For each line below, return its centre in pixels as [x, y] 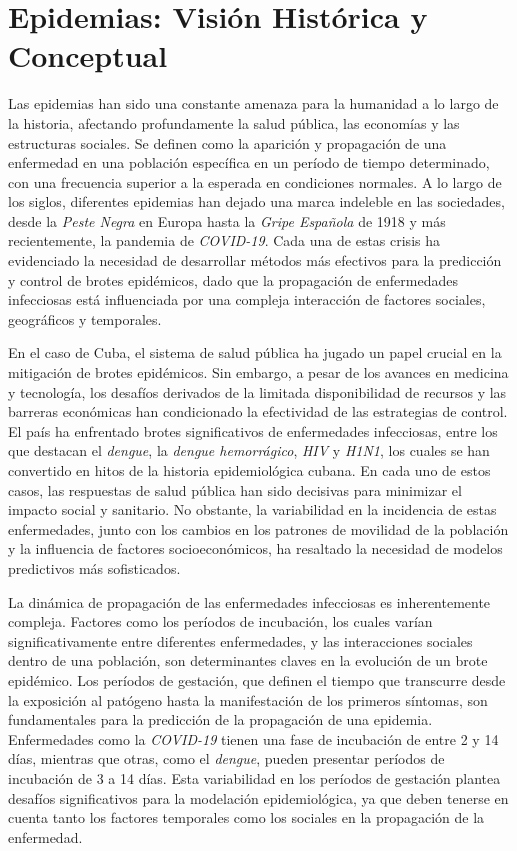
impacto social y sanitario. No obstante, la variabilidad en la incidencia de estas [252, 509]
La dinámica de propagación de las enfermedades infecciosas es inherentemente [249, 601]
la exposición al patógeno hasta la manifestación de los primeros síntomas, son [248, 699]
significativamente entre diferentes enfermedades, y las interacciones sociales [240, 640]
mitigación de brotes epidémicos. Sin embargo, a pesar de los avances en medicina [258, 372]
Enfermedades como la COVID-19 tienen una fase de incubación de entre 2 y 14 [253, 738]
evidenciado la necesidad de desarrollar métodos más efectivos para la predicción [255, 260]
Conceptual [88, 55]
